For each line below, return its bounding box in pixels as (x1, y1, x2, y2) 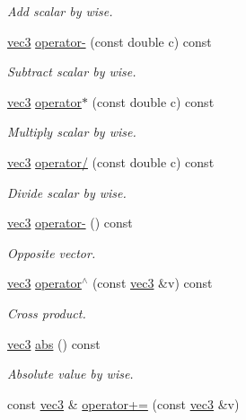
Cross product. (7, 303, 86, 322)
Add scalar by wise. (7, 2, 113, 20)
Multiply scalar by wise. (7, 122, 136, 141)
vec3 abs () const (7, 334, 101, 353)
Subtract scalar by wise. (7, 62, 136, 81)
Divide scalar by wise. (7, 183, 127, 201)
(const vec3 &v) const (92, 273, 213, 292)
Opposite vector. (7, 243, 96, 262)
